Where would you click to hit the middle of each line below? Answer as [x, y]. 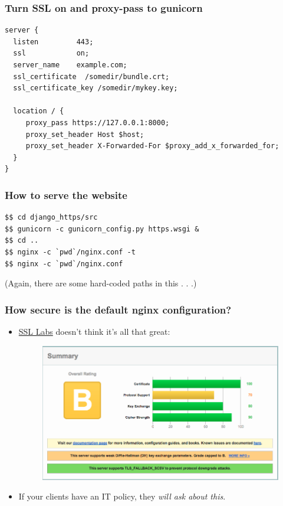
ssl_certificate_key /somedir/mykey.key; [96, 88]
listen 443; [53, 42]
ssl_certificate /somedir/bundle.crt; [91, 76]
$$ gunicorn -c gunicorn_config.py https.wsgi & [102, 229]
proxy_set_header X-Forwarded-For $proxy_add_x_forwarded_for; [152, 146]
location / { [39, 111]
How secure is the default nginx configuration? [118, 309]
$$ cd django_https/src [51, 218]
